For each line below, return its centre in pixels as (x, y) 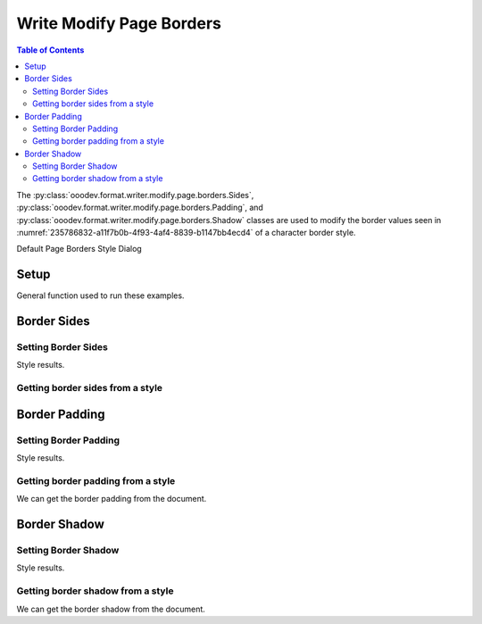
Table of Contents (50, 50)
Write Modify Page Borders (119, 23)
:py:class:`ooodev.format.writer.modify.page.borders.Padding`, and (140, 208)
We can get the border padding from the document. (112, 499)
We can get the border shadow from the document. (111, 609)
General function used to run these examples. (100, 295)
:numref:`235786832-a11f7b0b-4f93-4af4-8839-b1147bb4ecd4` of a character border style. (186, 233)
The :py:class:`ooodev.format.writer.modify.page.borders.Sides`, (135, 195)
